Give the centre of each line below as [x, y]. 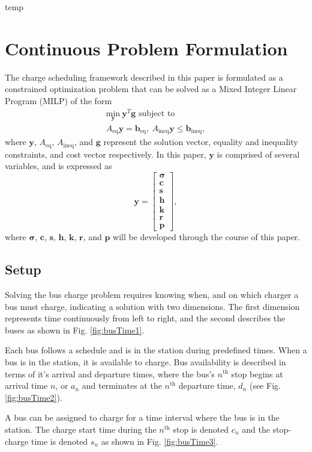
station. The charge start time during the [81, 429]
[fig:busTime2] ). [34, 397]
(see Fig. [265, 385]
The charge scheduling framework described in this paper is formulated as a [144, 77]
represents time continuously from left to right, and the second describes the [145, 318]
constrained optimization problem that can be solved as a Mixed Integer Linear [151, 89]
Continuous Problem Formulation [146, 48]
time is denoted [59, 441]
